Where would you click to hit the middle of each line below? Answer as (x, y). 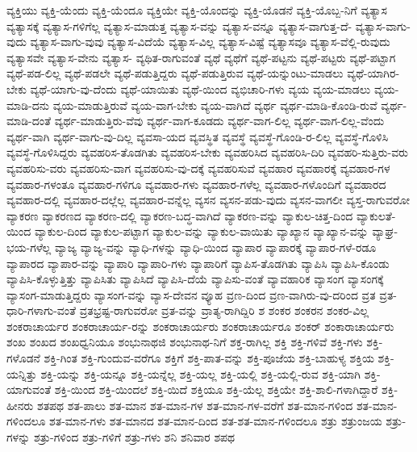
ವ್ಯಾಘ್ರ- (385, 231)
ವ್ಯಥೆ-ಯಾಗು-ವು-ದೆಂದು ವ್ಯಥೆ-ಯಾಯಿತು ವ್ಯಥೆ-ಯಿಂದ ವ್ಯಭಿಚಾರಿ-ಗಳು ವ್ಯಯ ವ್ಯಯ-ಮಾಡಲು (200, 88)
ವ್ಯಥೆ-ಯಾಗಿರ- (373, 73)
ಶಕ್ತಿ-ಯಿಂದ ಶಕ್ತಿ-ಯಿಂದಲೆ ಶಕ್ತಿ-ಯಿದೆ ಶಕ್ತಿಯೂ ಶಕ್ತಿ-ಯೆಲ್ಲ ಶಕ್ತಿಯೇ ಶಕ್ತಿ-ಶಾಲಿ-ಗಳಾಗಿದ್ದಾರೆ (216, 389)
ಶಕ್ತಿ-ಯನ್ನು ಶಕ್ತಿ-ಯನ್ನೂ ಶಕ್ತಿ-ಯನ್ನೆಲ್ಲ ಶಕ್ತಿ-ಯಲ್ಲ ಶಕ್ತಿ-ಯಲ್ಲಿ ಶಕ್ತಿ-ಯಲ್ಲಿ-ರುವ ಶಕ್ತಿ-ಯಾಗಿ (201, 373)
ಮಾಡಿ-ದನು (28, 105)
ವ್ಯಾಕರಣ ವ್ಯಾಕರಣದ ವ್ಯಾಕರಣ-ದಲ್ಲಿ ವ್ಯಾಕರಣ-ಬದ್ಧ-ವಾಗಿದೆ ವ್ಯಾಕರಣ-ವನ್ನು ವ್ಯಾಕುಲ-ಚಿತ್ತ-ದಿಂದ (180, 215)
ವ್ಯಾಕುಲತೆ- (376, 215)
